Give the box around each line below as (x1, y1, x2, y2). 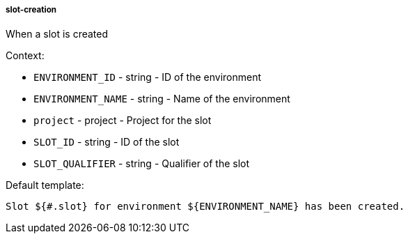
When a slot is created (6, 28, 109, 40)
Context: (6, 49, 45, 62)
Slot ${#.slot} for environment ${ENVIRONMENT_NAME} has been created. (6, 201, 405, 213)
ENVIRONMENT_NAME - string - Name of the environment (33, 93, 290, 105)
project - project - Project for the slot (33, 114, 212, 127)
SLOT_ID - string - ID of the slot (33, 136, 180, 148)
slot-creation (6, 5, 57, 15)
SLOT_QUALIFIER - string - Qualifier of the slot (33, 157, 250, 170)
